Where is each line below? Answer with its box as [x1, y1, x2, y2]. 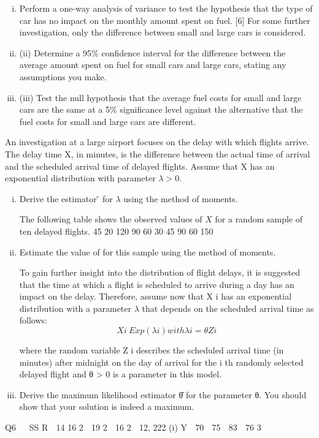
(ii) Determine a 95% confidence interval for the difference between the [19, 46, 286, 59]
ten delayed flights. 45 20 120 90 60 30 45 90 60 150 [19, 224, 213, 237]
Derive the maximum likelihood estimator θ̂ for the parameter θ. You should [19, 388, 307, 401]
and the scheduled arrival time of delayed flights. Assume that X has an [5, 159, 275, 172]
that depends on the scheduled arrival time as [142, 301, 314, 314]
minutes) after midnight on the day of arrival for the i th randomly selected [19, 355, 304, 368]
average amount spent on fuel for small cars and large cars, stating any [19, 58, 286, 71]
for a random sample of [215, 213, 303, 225]
